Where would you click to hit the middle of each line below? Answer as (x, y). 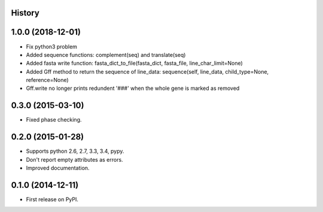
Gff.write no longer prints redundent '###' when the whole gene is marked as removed (133, 88)
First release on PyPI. (52, 199)
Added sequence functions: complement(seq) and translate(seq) (106, 54)
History (25, 13)
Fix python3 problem (52, 46)
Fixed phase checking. (54, 120)
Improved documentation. (58, 168)
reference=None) (47, 80)
